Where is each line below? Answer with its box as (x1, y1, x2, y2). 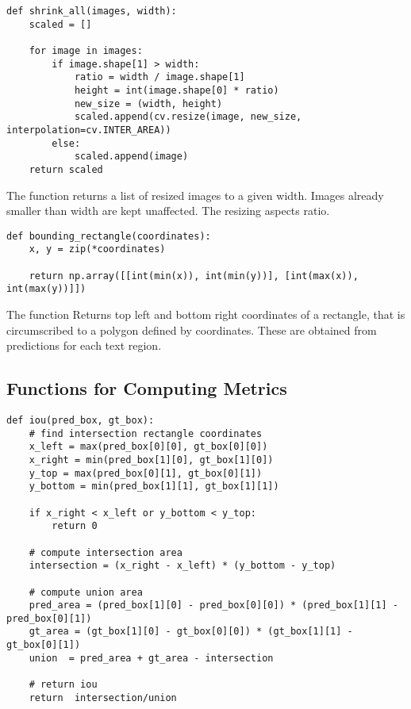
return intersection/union (29, 692, 177, 703)
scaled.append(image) (74, 151, 189, 163)
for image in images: (29, 44, 143, 56)
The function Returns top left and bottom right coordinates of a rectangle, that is (6, 306, 405, 322)
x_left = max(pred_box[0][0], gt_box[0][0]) (29, 441, 268, 453)
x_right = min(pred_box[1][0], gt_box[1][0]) (29, 454, 274, 466)
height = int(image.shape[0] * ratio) (74, 84, 279, 96)
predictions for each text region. (6, 337, 162, 354)
